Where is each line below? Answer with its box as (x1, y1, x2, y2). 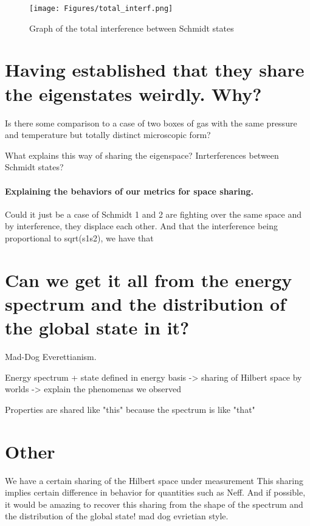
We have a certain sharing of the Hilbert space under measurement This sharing (5, 474, 303, 486)
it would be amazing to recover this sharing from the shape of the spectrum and (5, 497, 303, 510)
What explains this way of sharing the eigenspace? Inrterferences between (5, 148, 279, 161)
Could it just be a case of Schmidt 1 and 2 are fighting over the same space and (5, 207, 302, 220)
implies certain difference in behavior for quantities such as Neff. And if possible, (5, 486, 306, 499)
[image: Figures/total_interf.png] (29, 4, 173, 13)
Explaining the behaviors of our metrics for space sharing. (5, 184, 253, 197)
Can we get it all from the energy (5, 267, 292, 292)
